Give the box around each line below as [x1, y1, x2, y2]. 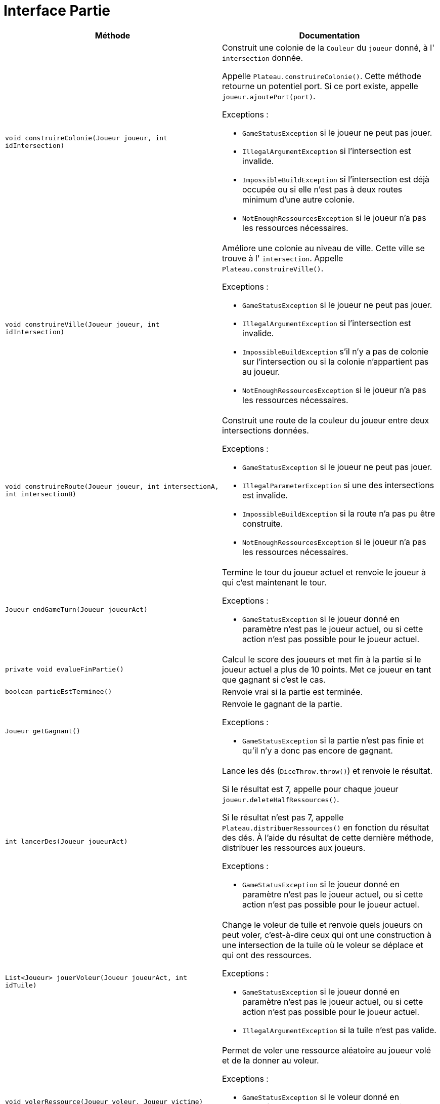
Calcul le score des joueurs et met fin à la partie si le [222, 654, 421, 664]
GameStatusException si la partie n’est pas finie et [242, 735, 424, 745]
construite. [242, 518, 283, 529]
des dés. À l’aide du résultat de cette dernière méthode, [222, 832, 434, 843]
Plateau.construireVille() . [222, 263, 324, 273]
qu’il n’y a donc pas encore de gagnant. [242, 745, 393, 756]
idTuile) [5, 981, 37, 989]
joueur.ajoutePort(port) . [222, 91, 316, 101]
